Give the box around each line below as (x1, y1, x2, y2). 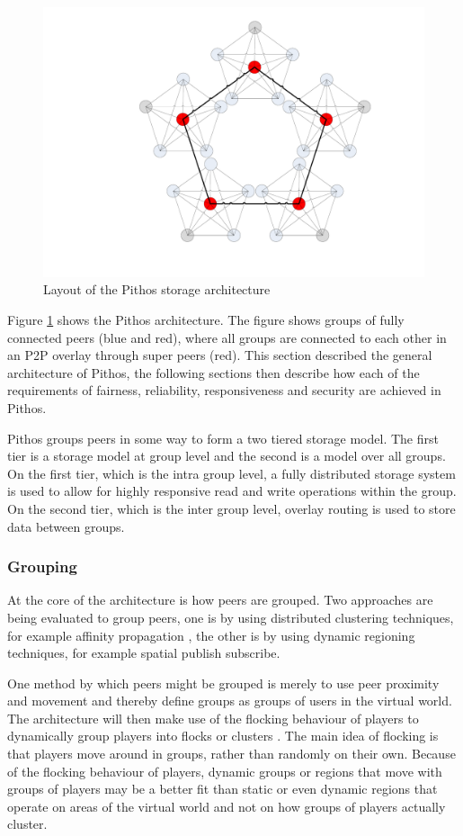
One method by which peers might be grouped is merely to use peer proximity (7, 673, 440, 692)
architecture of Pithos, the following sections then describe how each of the (7, 363, 420, 382)
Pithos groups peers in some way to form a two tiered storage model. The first (7, 428, 439, 447)
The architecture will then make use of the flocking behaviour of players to (7, 708, 419, 727)
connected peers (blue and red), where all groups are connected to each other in (7, 328, 447, 346)
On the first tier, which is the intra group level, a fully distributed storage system (7, 463, 456, 482)
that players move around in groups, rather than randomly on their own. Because (7, 744, 456, 763)
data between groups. (7, 517, 125, 535)
